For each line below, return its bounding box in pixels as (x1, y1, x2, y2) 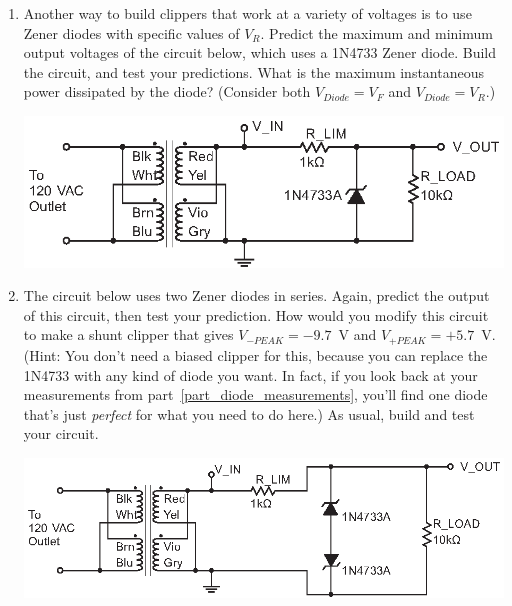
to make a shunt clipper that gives (23, 324, 234, 345)
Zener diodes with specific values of (23, 22, 240, 43)
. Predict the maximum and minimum (260, 22, 493, 43)
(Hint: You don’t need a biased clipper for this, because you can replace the (23, 344, 488, 365)
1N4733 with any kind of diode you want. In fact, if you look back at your (23, 364, 478, 385)
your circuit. (23, 423, 99, 444)
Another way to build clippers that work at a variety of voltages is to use (23, 3, 472, 23)
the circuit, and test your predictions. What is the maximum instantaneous (23, 61, 484, 82)
